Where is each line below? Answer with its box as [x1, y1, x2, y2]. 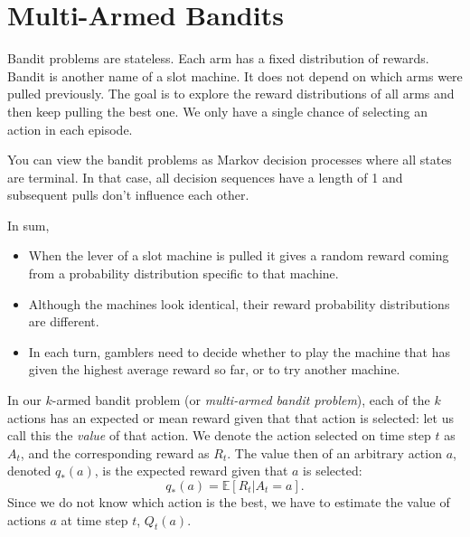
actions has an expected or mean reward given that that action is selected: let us [7, 408, 454, 427]
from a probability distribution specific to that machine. [28, 264, 339, 283]
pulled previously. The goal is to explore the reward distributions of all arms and [7, 84, 455, 103]
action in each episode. [7, 119, 133, 138]
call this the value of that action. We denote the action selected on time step [7, 426, 431, 445]
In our [7, 391, 42, 410]
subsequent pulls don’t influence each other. [7, 185, 249, 204]
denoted [7, 461, 52, 480]
